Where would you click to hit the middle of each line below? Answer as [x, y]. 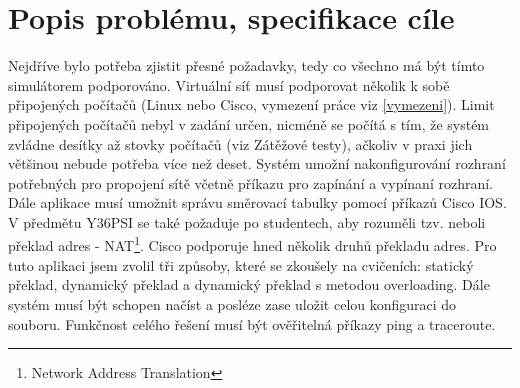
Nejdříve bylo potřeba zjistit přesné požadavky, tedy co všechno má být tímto [246, 65]
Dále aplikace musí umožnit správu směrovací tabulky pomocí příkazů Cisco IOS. [257, 202]
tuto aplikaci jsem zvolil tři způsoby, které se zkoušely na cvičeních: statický [241, 264]
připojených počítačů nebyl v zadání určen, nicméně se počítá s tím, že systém [249, 123]
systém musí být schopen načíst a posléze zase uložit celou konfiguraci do [232, 303]
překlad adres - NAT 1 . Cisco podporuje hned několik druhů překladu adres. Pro [252, 244]
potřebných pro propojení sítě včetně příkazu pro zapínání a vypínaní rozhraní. [250, 182]
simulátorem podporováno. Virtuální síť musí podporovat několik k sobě [229, 84]
